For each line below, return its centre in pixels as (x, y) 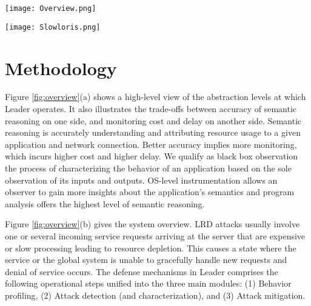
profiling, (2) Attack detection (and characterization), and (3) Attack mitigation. (155, 295)
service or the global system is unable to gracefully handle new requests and (146, 260)
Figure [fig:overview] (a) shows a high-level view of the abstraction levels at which (155, 97)
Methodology (61, 68)
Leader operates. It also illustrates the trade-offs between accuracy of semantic (151, 109)
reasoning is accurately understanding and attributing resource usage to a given (153, 132)
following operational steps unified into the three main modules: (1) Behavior (148, 283)
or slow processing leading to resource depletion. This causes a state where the (151, 248)
